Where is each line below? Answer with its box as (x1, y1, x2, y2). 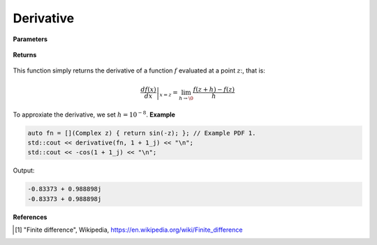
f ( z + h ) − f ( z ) (193, 86, 235, 94)
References (13, 213, 47, 221)
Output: (13, 166, 35, 175)
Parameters (13, 35, 48, 43)
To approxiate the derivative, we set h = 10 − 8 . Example (13, 109, 176, 119)
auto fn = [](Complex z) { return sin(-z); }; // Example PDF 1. (27, 129, 256, 137)
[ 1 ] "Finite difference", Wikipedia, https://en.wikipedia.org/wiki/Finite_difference (15, 225, 243, 234)
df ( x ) (140, 86, 156, 94)
